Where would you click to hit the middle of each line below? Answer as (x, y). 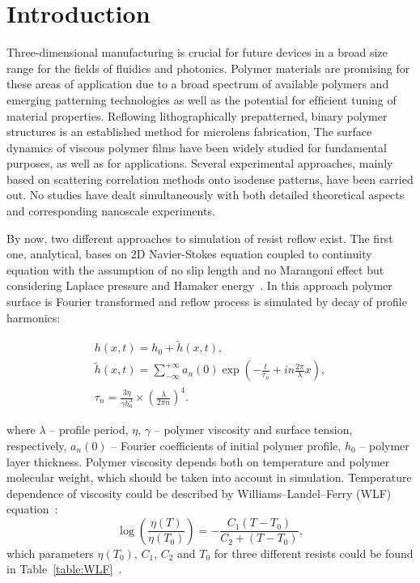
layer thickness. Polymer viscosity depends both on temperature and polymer (198, 461)
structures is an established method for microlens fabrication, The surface (189, 132)
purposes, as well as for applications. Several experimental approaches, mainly (200, 163)
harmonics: (34, 317)
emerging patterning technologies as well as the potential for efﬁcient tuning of (202, 99)
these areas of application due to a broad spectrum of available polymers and (198, 84)
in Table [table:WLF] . (64, 569)
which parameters (50, 553)
